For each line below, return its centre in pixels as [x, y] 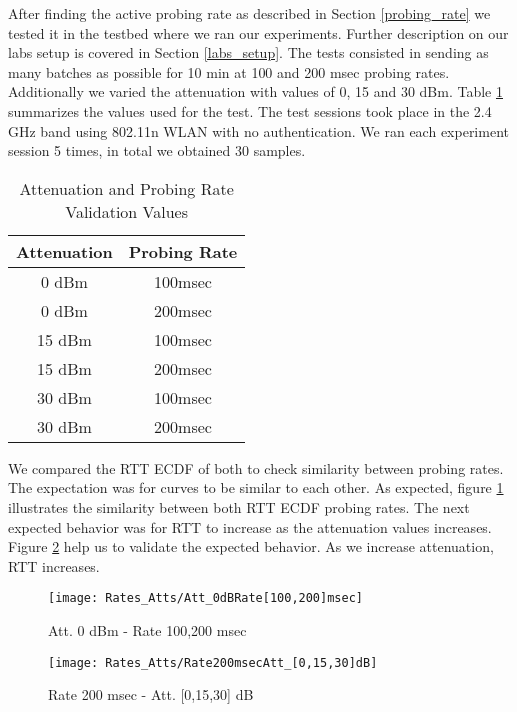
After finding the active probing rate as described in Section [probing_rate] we [249, 13]
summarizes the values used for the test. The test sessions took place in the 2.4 [250, 110]
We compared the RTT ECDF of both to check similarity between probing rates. [256, 467]
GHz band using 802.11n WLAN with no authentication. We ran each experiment [258, 130]
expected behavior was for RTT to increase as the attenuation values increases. [250, 526]
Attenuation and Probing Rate [126, 188]
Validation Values [127, 211]
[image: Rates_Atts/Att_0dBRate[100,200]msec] [205, 598]
